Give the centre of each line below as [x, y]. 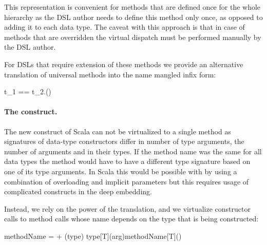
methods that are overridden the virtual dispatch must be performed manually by [133, 37]
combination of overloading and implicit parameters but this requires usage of [127, 181]
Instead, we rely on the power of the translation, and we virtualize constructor [127, 208]
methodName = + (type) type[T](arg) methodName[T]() [93, 236]
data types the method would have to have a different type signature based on [127, 161]
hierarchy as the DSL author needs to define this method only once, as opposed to [133, 17]
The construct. [31, 111]
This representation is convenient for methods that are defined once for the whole [132, 7]
